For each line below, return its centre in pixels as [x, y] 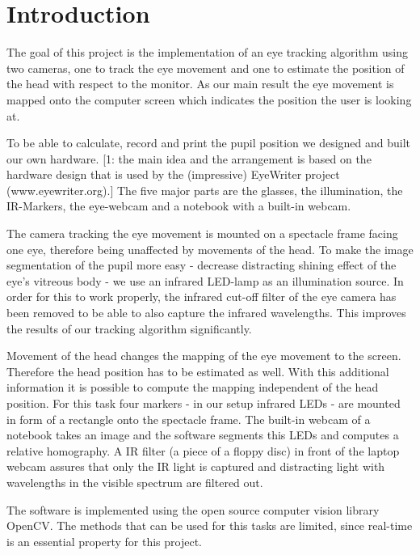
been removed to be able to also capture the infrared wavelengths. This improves [206, 313]
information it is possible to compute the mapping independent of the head [193, 387]
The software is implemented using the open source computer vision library [193, 509]
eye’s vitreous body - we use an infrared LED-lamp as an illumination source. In [205, 280]
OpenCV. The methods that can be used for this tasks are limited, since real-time [210, 525]
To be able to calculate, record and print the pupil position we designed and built [209, 143]
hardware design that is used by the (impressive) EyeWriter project [173, 174]
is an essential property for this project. [104, 541]
